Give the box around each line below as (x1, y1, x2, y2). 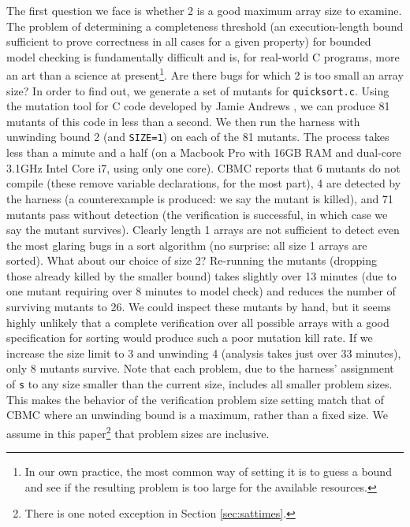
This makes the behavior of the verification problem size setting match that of (6, 391, 384, 407)
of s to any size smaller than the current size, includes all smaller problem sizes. (6, 376, 393, 392)
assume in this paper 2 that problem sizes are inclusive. (6, 422, 270, 441)
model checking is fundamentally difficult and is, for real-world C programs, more (6, 48, 400, 65)
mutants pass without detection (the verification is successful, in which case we (6, 206, 388, 222)
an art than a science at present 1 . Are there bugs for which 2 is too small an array (6, 65, 404, 84)
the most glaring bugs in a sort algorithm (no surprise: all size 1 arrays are (6, 236, 367, 253)
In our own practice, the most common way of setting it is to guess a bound (24, 463, 392, 480)
